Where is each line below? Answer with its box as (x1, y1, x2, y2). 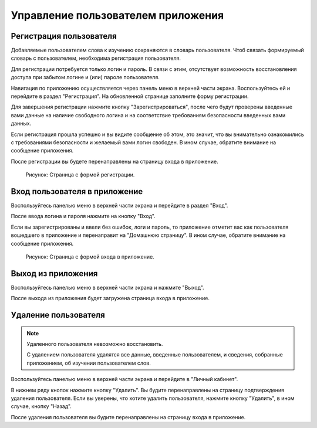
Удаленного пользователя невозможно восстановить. (26, 341, 163, 348)
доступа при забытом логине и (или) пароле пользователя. (11, 74, 160, 81)
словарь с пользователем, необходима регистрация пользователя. (11, 55, 181, 62)
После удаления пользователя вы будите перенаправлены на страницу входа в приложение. (11, 413, 246, 420)
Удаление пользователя (11, 310, 105, 320)
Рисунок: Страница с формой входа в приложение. (25, 253, 155, 260)
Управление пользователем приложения (11, 9, 224, 22)
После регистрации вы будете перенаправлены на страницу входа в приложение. (11, 158, 218, 165)
